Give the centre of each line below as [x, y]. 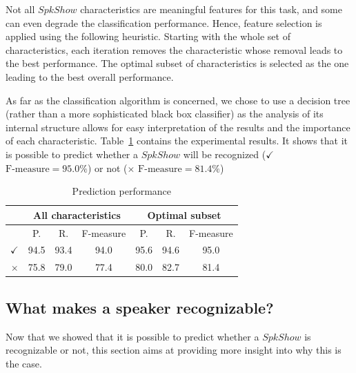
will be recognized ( [225, 154]
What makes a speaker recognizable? [140, 307]
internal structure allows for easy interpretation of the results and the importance [178, 127]
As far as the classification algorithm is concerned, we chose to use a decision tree [178, 100]
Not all [20, 9]
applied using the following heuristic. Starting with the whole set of [148, 36]
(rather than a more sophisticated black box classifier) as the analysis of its [165, 114]
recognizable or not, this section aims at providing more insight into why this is [174, 350]
